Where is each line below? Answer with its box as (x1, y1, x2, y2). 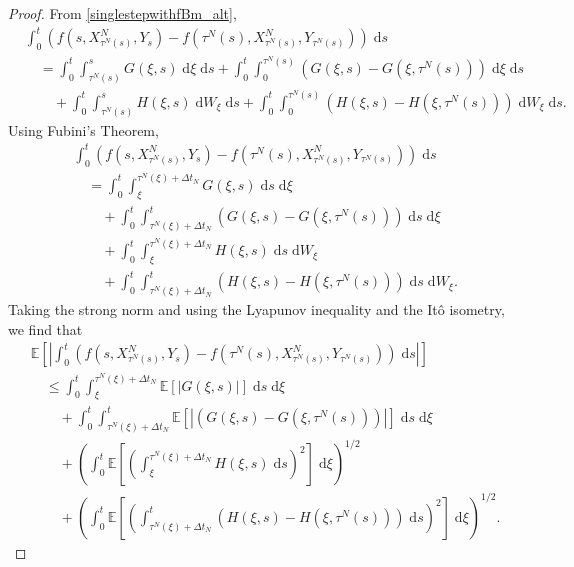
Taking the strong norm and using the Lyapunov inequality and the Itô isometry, (8, 299, 505, 320)
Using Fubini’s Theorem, (8, 119, 159, 140)
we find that (8, 318, 83, 339)
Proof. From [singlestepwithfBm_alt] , (8, 3, 237, 23)
